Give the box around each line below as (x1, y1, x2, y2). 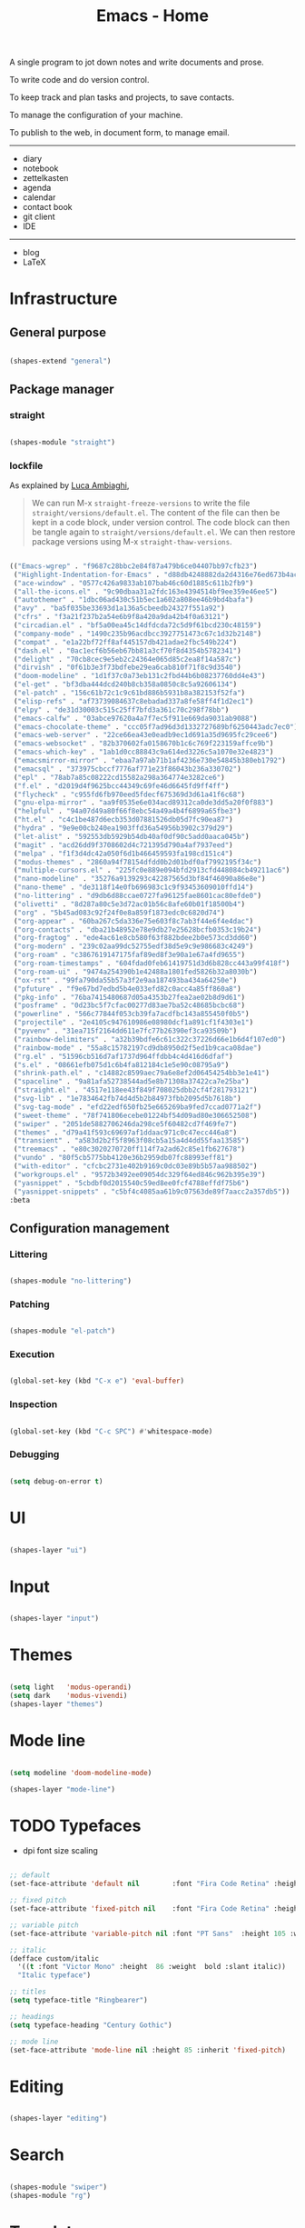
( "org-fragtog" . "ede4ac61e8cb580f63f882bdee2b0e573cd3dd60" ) (13, 934, 258, 943)
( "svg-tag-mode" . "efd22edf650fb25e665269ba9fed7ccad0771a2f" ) (13, 1102, 261, 1112)
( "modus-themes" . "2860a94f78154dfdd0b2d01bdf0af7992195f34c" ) (13, 857, 261, 866)
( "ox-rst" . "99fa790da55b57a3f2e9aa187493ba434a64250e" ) (13, 975, 238, 984)
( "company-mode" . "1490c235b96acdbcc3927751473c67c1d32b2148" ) (13, 629, 261, 638)
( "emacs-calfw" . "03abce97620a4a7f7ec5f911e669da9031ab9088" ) (13, 714, 258, 723)
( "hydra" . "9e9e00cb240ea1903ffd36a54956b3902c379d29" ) (13, 824, 233, 833)
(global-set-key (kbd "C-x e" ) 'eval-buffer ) (9, 1376, 184, 1386)
